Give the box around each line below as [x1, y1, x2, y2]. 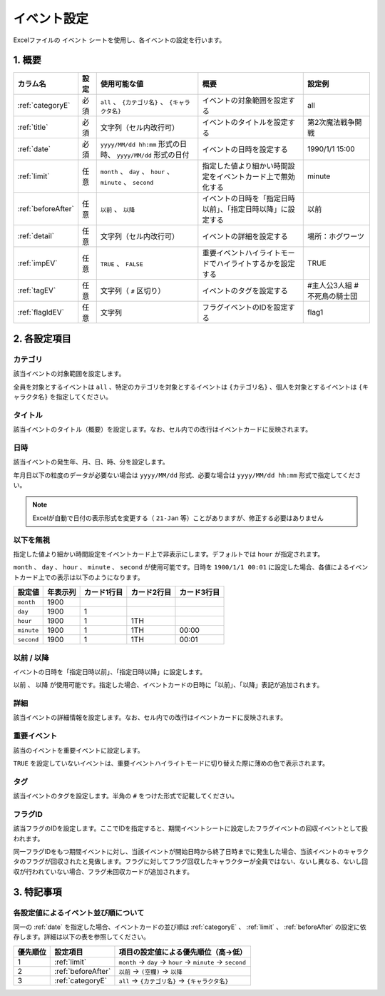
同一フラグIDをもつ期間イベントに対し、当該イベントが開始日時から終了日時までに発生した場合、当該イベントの [13, 848, 344, 856]
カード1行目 [83, 587, 123, 597]
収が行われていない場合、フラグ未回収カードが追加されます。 [13, 867, 194, 875]
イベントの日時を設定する [202, 145, 288, 155]
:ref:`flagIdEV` [17, 308, 64, 317]
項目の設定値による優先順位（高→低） [118, 947, 247, 957]
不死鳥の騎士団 [307, 291, 358, 301]
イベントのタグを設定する [202, 286, 288, 296]
